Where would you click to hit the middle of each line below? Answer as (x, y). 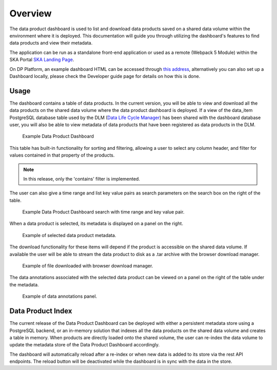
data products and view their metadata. (51, 43)
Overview (31, 13)
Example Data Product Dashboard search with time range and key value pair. (103, 212)
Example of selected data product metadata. (69, 235)
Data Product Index (41, 311)
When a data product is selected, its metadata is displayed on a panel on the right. (96, 224)
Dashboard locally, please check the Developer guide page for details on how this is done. (105, 76)
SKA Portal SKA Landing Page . (42, 60)
